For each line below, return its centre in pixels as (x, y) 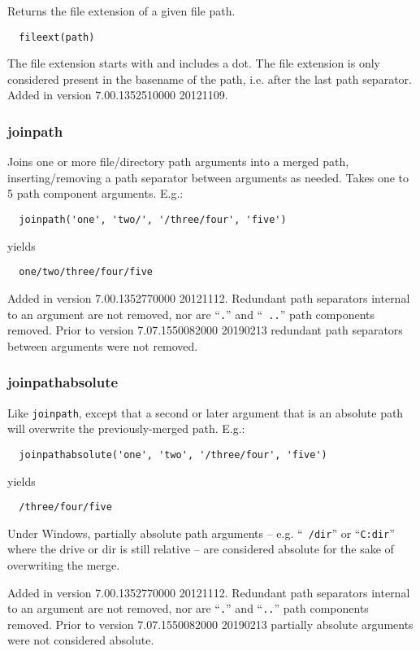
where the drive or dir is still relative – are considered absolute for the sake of (201, 549)
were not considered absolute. (81, 640)
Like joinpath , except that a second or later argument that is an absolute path (206, 412)
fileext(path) (57, 37)
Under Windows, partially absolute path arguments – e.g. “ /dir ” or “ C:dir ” (201, 533)
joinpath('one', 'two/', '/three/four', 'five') (153, 220)
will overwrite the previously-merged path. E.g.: (126, 428)
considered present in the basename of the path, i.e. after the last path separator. (210, 79)
